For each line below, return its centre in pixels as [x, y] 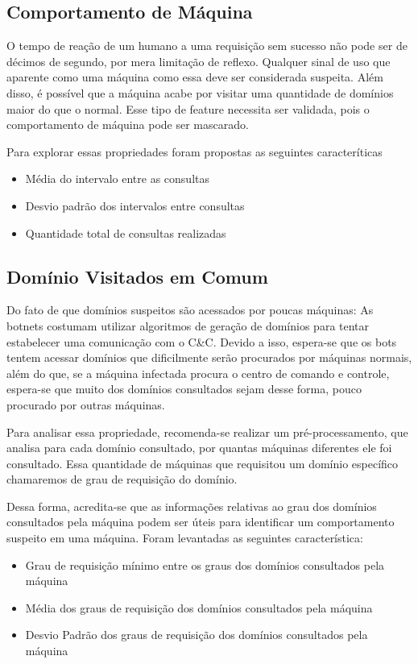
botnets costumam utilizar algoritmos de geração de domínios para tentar [188, 325]
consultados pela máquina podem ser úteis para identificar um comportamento [201, 522]
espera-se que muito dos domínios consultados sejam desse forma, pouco [184, 389]
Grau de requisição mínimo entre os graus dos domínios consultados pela [205, 564]
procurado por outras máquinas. [86, 404]
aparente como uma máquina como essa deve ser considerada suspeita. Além [195, 77]
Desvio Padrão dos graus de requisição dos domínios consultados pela [197, 635]
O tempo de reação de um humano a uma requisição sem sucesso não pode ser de [207, 46]
